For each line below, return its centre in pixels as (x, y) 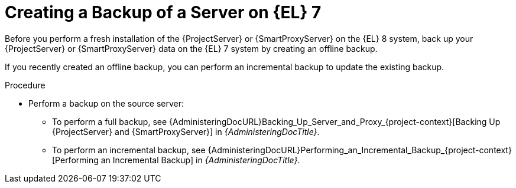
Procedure (25, 85)
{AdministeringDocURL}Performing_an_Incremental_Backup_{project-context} (360, 150)
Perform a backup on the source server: (106, 103)
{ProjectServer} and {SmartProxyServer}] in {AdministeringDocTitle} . (186, 131)
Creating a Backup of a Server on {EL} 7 (163, 12)
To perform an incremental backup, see (129, 150)
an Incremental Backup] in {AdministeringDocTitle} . (200, 160)
